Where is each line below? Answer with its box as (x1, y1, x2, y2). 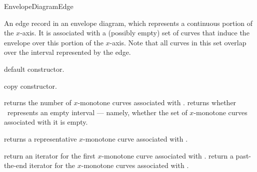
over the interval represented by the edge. (4, 47, 131, 57)
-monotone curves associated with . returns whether (77, 97, 236, 108)
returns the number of (4, 97, 71, 108)
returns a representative (4, 133, 77, 144)
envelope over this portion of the (4, 37, 103, 47)
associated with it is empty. (4, 117, 88, 127)
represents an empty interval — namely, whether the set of (7, 107, 187, 117)
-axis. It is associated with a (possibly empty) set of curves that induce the (20, 27, 249, 38)
